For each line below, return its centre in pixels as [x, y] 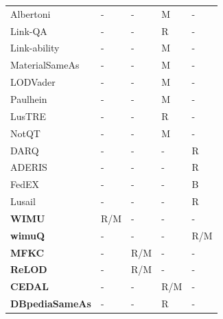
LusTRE [28, 116]
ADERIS [29, 167]
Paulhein [29, 98]
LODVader [33, 82]
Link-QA [29, 31]
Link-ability [35, 48]
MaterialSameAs [45, 65]
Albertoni [31, 13]
